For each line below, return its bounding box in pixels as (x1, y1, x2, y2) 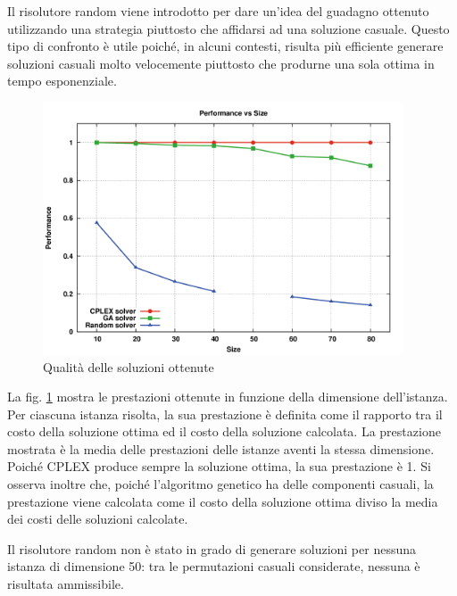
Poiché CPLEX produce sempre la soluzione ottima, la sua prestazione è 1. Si (7, 457, 431, 476)
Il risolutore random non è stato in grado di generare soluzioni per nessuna (7, 539, 417, 558)
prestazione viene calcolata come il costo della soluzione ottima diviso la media (7, 492, 438, 510)
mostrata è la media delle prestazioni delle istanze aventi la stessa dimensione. (7, 439, 435, 458)
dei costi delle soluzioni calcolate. (7, 509, 188, 528)
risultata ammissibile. (7, 575, 124, 593)
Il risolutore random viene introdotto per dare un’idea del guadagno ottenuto (7, 2, 429, 20)
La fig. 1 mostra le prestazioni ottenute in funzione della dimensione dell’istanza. (7, 387, 448, 406)
